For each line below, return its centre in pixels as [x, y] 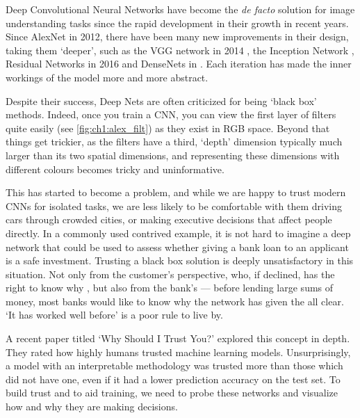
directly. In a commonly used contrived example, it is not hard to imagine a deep [178, 233]
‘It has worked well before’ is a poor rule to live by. [114, 315]
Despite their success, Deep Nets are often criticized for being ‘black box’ [161, 101]
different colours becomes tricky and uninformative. [115, 169]
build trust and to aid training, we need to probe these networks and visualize [172, 393]
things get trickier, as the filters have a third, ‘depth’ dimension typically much [174, 142]
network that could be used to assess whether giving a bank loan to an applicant [177, 247]
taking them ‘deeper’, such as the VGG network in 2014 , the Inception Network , [180, 50]
